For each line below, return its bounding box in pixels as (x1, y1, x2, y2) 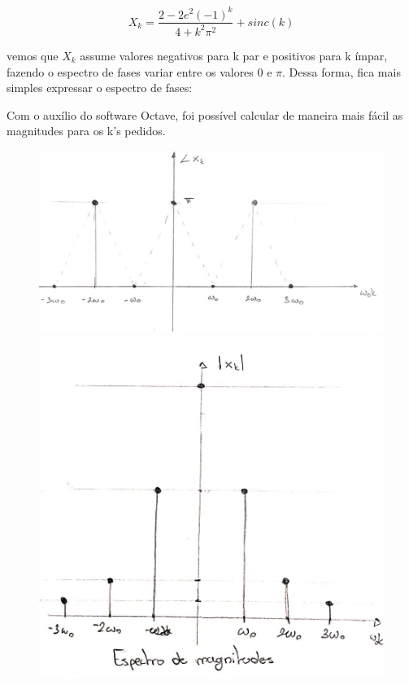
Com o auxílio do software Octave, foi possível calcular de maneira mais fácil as (7, 106, 403, 123)
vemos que (7, 46, 59, 64)
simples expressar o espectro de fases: (7, 79, 193, 96)
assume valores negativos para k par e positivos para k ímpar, (80, 46, 388, 64)
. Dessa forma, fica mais (282, 63, 401, 80)
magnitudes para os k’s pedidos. (7, 122, 166, 139)
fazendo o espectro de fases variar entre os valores (7, 63, 254, 80)
